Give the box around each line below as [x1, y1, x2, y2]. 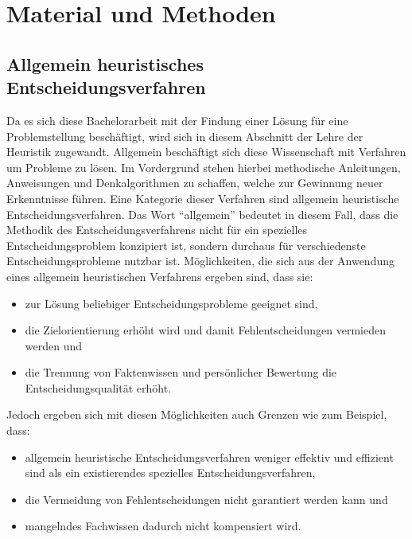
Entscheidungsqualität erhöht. [25, 379, 172, 396]
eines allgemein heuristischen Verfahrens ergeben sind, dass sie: [6, 268, 313, 284]
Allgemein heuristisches [6, 51, 204, 76]
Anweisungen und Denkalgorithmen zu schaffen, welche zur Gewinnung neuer [6, 174, 383, 191]
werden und [25, 337, 83, 353]
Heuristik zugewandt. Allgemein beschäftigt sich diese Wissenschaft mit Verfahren [6, 143, 406, 160]
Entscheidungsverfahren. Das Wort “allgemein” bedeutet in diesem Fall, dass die [6, 205, 398, 222]
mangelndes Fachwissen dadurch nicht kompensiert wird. [25, 518, 301, 534]
